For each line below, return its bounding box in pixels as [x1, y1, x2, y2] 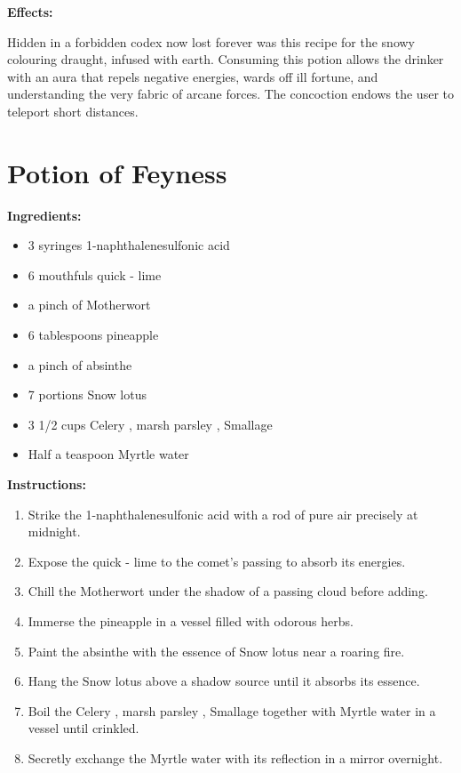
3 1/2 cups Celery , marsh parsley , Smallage [28, 415, 273, 433]
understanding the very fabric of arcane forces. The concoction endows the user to [7, 85, 454, 103]
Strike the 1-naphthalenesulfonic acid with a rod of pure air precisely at [28, 504, 418, 523]
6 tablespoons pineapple [28, 326, 159, 344]
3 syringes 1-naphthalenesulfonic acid [28, 236, 230, 254]
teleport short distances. [7, 101, 139, 120]
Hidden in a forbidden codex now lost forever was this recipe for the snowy [7, 32, 416, 51]
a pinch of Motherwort [28, 295, 151, 314]
